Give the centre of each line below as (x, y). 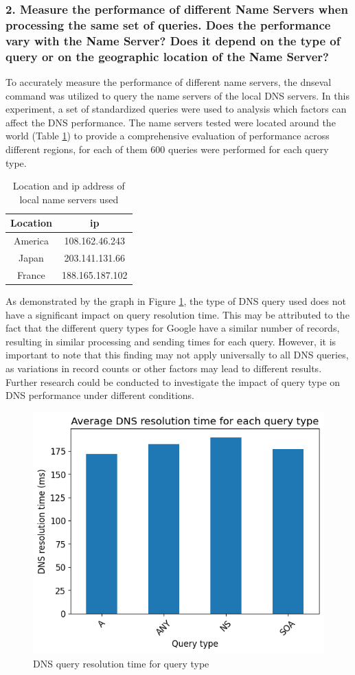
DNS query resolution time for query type (121, 663)
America (31, 241)
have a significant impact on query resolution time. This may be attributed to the (177, 314)
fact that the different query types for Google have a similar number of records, (173, 328)
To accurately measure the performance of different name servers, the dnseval (169, 81)
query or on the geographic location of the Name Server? (167, 56)
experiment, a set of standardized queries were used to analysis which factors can (176, 109)
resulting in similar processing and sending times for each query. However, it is (171, 341)
